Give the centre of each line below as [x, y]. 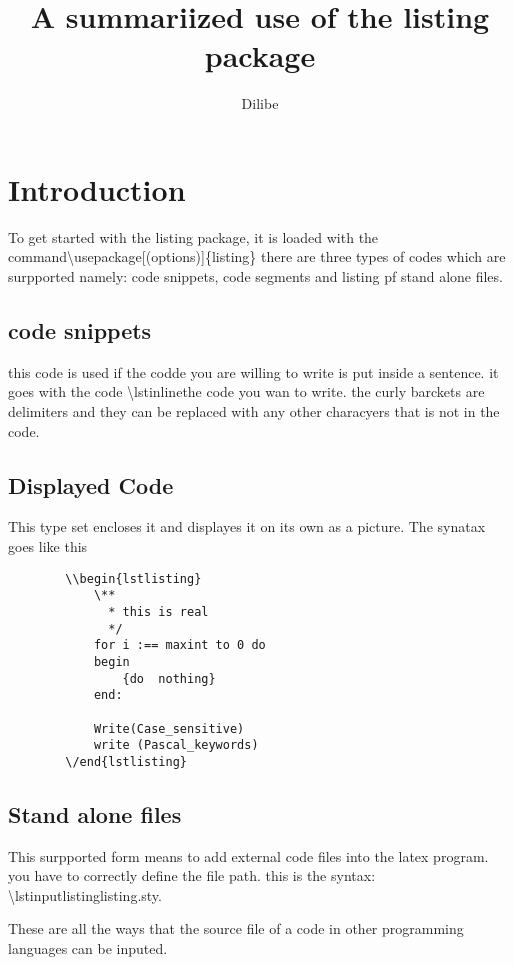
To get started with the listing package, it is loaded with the [193, 236]
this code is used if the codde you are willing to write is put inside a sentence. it [253, 371]
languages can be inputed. [88, 948]
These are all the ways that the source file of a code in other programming [236, 928]
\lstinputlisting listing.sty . [85, 894]
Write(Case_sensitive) [169, 728]
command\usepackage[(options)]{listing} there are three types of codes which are [257, 256]
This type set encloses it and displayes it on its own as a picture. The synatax [247, 526]
